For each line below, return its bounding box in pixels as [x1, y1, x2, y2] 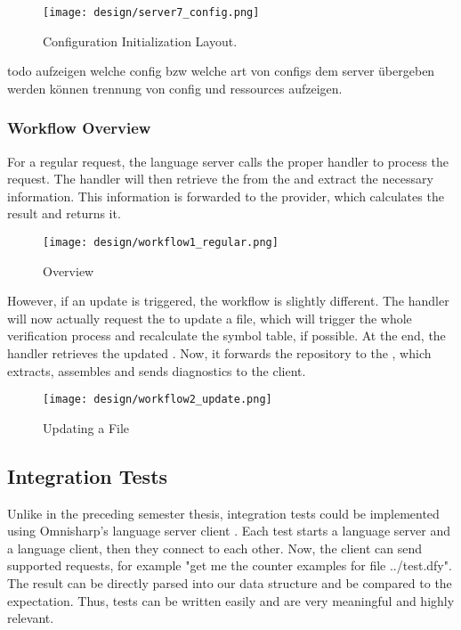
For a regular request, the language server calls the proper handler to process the [7, 151, 449, 170]
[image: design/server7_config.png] [43, 6, 260, 19]
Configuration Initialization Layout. [43, 31, 238, 50]
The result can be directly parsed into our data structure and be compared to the [7, 574, 452, 593]
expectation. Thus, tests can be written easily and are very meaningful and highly [7, 591, 455, 610]
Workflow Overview [7, 117, 151, 139]
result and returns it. [7, 204, 121, 223]
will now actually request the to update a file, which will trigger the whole [7, 308, 412, 327]
